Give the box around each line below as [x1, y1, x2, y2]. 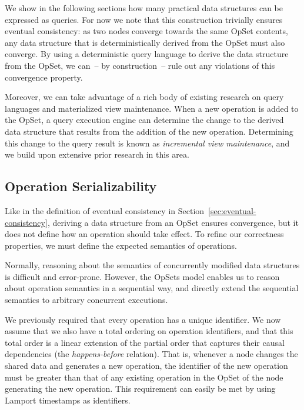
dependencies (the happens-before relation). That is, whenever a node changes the [5, 348, 298, 360]
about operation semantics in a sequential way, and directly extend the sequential [5, 282, 299, 294]
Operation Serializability [5, 177, 157, 195]
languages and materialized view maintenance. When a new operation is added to [5, 102, 299, 114]
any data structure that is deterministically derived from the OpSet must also [5, 36, 285, 48]
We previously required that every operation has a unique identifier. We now [5, 313, 281, 325]
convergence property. [5, 71, 83, 83]
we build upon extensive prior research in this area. [5, 148, 189, 161]
